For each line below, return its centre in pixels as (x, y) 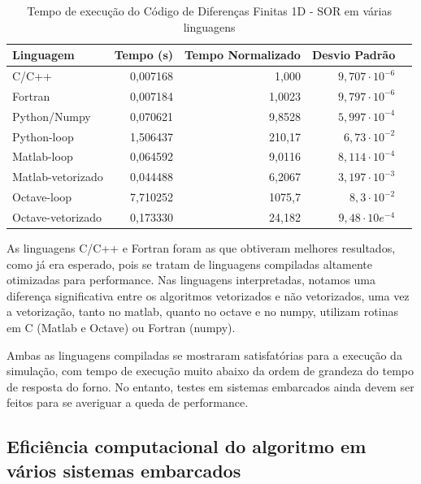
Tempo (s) (143, 55)
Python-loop (43, 136)
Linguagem (43, 55)
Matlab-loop (43, 156)
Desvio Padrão (354, 55)
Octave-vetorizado (57, 216)
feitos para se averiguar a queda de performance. (128, 402)
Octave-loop (42, 197)
